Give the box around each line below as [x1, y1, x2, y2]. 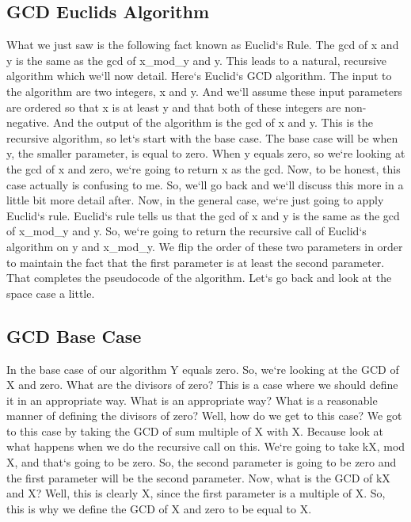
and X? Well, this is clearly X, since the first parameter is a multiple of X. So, [6, 485, 386, 501]
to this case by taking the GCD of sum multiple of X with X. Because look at [6, 422, 383, 439]
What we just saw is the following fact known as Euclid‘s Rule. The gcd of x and [6, 36, 399, 53]
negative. [6, 114, 50, 131]
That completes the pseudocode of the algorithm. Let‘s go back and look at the [6, 269, 392, 286]
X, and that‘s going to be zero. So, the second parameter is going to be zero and [6, 454, 397, 471]
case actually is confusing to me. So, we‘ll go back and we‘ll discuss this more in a [6, 176, 404, 192]
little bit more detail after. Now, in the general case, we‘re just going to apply [6, 192, 384, 208]
